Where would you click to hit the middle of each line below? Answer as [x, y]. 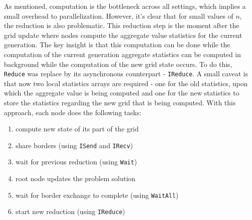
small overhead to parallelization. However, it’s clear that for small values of [119, 16]
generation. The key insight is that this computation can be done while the [117, 45]
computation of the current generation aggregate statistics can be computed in [123, 54]
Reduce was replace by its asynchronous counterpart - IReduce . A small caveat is [126, 74]
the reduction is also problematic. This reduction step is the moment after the [122, 25]
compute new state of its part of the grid [77, 129]
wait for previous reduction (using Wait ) [76, 162]
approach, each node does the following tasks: [73, 112]
